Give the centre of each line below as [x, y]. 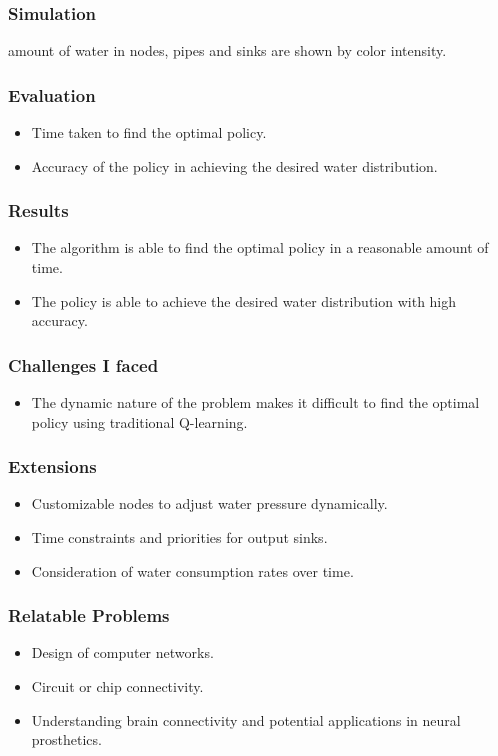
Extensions [52, 466]
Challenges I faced [83, 364]
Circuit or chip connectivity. [117, 686]
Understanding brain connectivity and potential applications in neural [246, 719]
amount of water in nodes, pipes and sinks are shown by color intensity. [227, 50]
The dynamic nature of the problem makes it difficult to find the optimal [255, 402]
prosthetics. [66, 739]
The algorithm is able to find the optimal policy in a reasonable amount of [260, 247]
